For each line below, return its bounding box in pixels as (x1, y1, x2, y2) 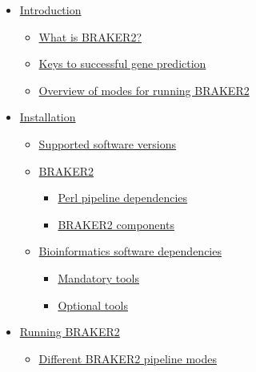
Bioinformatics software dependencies (38, 243, 222, 259)
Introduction (19, 2, 82, 18)
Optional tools (58, 296, 128, 313)
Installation (19, 109, 76, 125)
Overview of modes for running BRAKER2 (38, 81, 250, 98)
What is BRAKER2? (38, 28, 142, 45)
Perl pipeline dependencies (58, 189, 188, 206)
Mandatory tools (58, 269, 140, 286)
